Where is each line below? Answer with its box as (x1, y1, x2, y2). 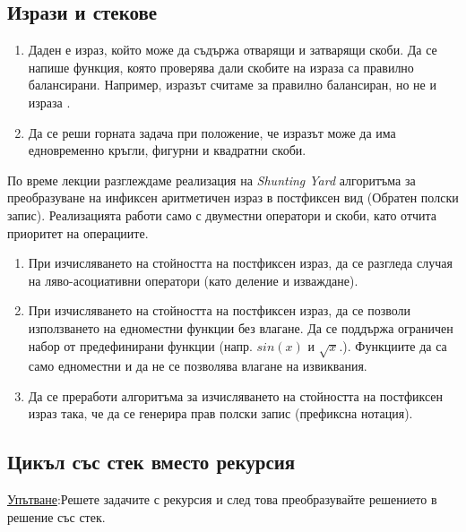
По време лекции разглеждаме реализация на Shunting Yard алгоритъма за (7, 170, 416, 189)
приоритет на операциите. (7, 223, 149, 242)
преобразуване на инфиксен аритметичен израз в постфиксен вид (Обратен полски (7, 188, 459, 207)
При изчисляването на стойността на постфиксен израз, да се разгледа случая (28, 253, 453, 272)
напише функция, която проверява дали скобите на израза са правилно (28, 57, 414, 76)
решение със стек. (7, 507, 106, 526)
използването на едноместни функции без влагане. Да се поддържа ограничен (28, 318, 453, 337)
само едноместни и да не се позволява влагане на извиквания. (28, 356, 367, 375)
